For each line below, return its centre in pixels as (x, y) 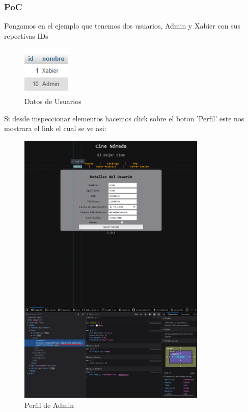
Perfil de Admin (49, 405)
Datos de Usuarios (53, 101)
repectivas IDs (26, 35)
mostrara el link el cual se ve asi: (55, 128)
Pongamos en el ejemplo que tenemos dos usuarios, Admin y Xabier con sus (122, 26)
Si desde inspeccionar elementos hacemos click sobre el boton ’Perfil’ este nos (124, 118)
